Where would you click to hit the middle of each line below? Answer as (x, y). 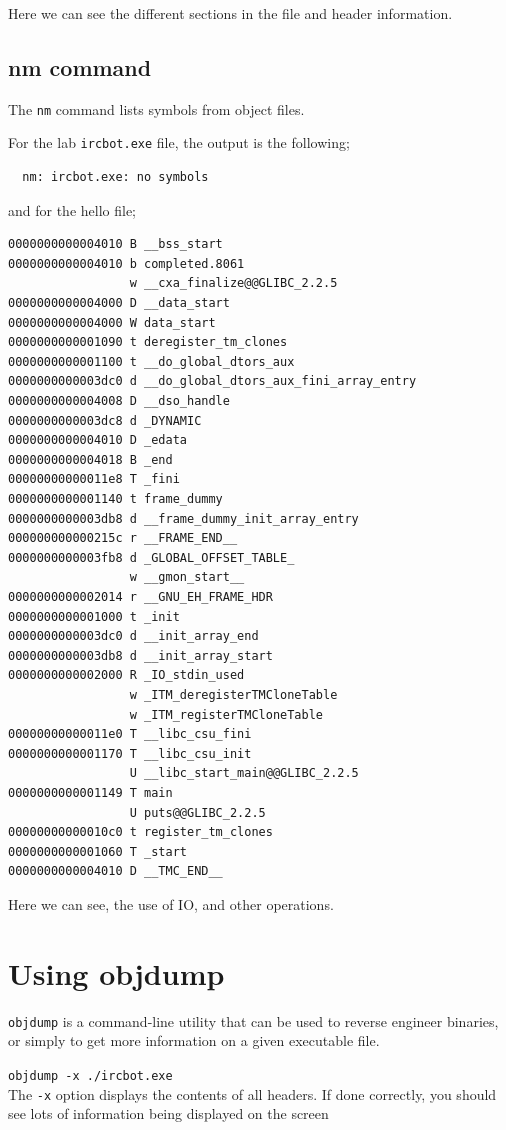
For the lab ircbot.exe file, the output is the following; (179, 142)
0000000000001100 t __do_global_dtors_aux (151, 361)
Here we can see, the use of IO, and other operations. (171, 903)
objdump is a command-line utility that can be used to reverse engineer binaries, (253, 1020)
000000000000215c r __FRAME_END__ (123, 538)
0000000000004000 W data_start (112, 322)
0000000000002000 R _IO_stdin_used (126, 675)
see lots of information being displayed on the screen (168, 1113)
